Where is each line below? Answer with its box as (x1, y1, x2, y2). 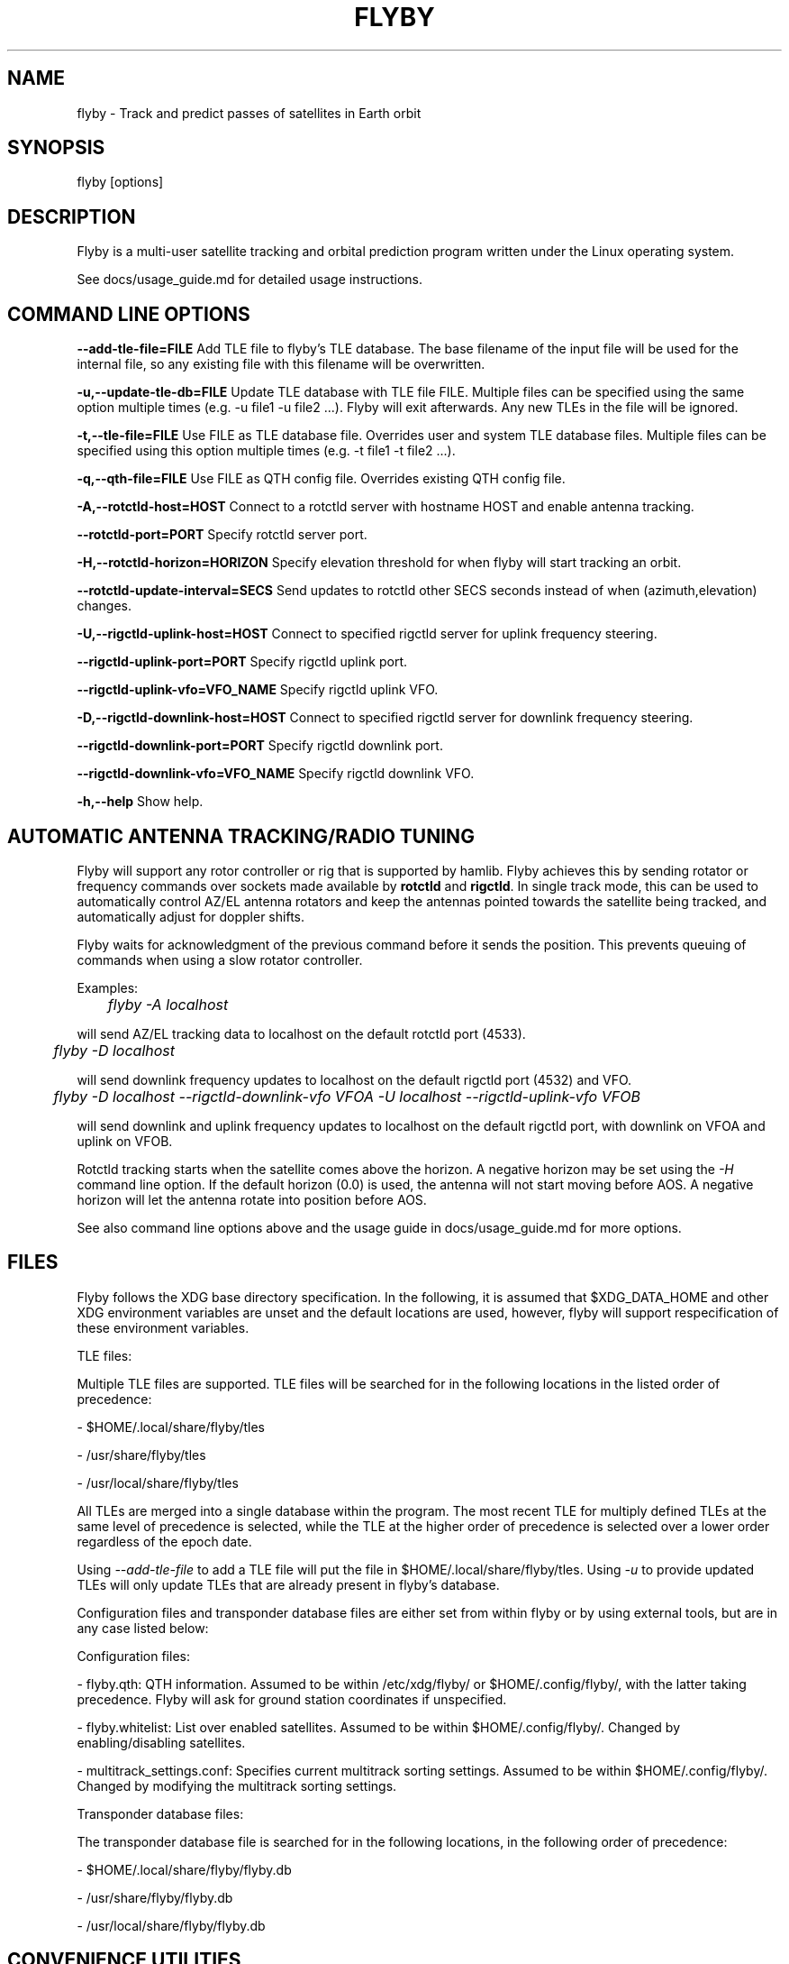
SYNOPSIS (7, 136, 105, 160)
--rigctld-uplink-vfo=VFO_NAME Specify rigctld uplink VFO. (77, 682, 439, 698)
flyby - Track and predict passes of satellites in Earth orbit (77, 105, 422, 121)
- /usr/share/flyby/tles (77, 1446, 206, 1463)
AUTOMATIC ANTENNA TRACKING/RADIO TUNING (7, 824, 475, 848)
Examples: (77, 979, 139, 996)
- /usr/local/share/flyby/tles (77, 1474, 239, 1491)
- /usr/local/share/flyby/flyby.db (77, 1917, 266, 1933)
